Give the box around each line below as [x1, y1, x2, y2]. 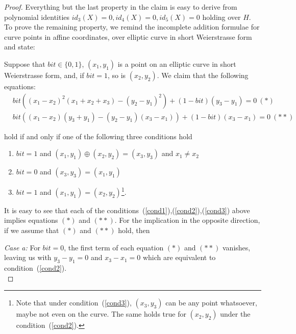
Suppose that [4, 58, 45, 69]
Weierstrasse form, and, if [4, 69, 84, 80]
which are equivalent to [142, 252, 216, 263]
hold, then [118, 225, 150, 236]
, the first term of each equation [64, 242, 164, 252]
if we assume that [4, 225, 59, 236]
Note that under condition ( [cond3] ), [16, 297, 132, 308]
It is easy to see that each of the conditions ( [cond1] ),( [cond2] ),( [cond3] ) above [4, 204, 250, 215]
